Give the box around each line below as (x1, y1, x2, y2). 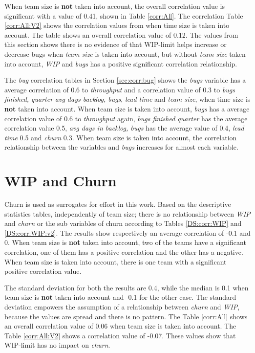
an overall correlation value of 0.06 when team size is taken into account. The (4, 321, 236, 331)
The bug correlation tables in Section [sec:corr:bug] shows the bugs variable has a (4, 75, 246, 85)
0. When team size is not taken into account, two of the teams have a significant (4, 237, 246, 247)
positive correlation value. (4, 266, 82, 276)
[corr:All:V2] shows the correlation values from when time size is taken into (4, 20, 230, 30)
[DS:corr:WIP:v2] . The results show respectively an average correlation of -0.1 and (4, 227, 251, 238)
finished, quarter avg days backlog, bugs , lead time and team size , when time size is (4, 94, 251, 104)
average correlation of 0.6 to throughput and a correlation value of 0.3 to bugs (4, 84, 235, 94)
